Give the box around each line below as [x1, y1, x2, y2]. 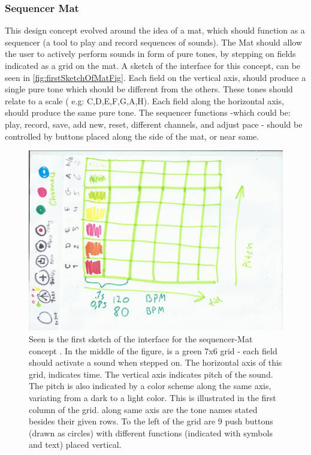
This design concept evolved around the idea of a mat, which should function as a [5, 24, 305, 37]
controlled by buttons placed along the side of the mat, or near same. [5, 129, 259, 142]
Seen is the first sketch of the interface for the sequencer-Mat [29, 332, 253, 345]
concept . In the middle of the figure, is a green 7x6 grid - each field [29, 344, 277, 357]
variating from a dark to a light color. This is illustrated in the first [29, 391, 276, 403]
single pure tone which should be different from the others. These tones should [5, 83, 293, 95]
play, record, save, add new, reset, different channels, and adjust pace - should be [5, 117, 303, 130]
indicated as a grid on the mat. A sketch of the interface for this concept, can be [5, 59, 301, 71]
